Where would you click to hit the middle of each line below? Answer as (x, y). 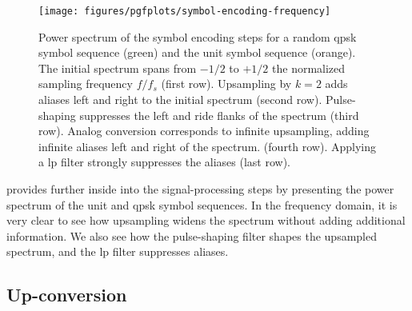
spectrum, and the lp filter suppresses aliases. (118, 251)
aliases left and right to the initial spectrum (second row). (180, 100)
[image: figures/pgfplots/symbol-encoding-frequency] (185, 11)
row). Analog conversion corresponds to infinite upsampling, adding (204, 131)
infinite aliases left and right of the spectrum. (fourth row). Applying (208, 146)
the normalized (309, 68)
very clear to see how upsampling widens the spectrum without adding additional (206, 220)
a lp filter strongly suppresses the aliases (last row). (164, 162)
